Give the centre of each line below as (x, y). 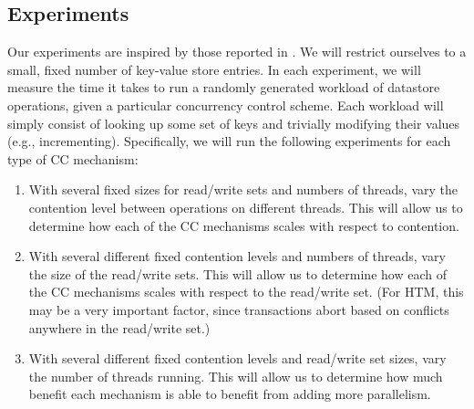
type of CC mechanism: (73, 158)
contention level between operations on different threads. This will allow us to (246, 207)
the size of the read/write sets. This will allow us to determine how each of (237, 273)
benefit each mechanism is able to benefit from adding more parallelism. (230, 394)
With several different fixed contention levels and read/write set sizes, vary (237, 358)
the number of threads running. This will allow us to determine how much (236, 376)
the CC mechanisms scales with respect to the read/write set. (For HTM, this (246, 292)
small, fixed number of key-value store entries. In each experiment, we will (214, 69)
